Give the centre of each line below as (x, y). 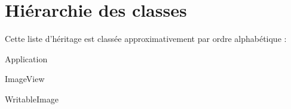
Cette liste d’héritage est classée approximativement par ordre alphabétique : (146, 39)
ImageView (25, 79)
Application (26, 58)
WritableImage (32, 99)
